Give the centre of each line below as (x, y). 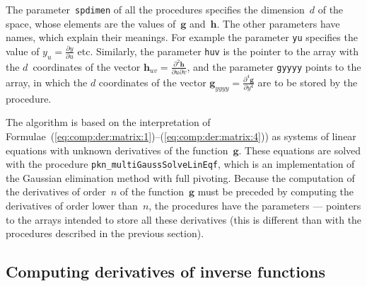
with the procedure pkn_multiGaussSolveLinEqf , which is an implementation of (180, 164)
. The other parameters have (278, 23)
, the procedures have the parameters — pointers (255, 205)
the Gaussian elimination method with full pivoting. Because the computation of (180, 177)
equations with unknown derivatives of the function (117, 150)
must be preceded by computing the (276, 191)
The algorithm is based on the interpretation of (108, 122)
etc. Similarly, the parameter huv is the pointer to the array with (218, 51)
